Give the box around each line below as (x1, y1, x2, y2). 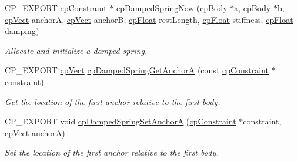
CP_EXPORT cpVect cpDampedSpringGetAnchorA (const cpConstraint (5, 64, 269, 76)
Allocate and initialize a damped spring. (5, 44, 148, 56)
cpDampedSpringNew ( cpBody (116, 2, 227, 14)
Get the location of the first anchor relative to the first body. (5, 95, 220, 107)
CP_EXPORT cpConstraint (5, 2, 107, 14)
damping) (5, 25, 39, 37)
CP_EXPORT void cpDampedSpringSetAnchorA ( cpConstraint (5, 115, 236, 127)
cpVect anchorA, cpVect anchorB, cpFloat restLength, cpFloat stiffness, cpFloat (5, 13, 293, 25)
